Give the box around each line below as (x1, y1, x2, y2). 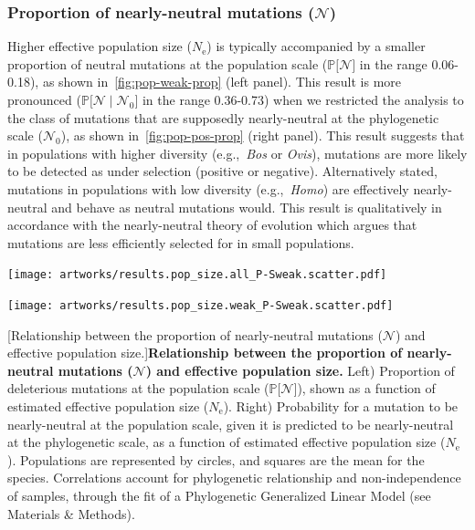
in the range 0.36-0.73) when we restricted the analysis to (142, 90, 464, 109)
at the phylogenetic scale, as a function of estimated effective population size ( (7, 432, 446, 452)
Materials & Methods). (7, 504, 135, 523)
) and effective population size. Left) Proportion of (145, 360, 455, 379)
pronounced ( (7, 90, 81, 109)
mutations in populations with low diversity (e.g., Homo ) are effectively (7, 179, 409, 198)
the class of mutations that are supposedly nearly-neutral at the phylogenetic (7, 108, 439, 127)
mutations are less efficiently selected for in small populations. (7, 233, 354, 252)
